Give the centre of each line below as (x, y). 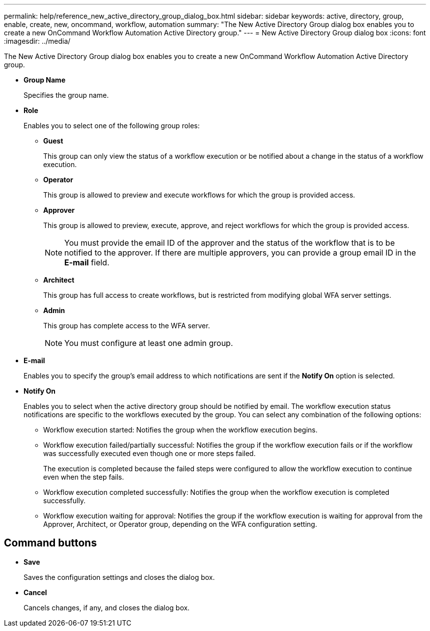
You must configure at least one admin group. (149, 343)
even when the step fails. (84, 477)
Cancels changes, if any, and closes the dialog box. (107, 607)
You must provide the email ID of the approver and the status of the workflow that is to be (230, 243)
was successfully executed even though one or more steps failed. (149, 453)
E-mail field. (87, 262)
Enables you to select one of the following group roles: (112, 126)
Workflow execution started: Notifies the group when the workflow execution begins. (180, 430)
